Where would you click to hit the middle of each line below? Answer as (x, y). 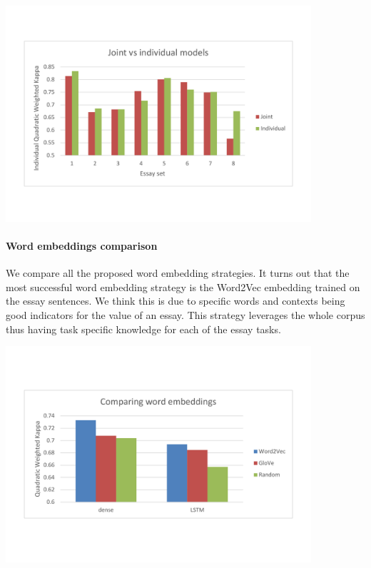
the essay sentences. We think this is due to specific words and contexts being (176, 301)
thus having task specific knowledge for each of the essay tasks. (143, 329)
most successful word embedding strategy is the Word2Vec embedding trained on (183, 286)
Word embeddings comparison (82, 246)
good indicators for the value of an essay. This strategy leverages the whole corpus (185, 315)
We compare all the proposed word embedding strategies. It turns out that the (178, 273)
